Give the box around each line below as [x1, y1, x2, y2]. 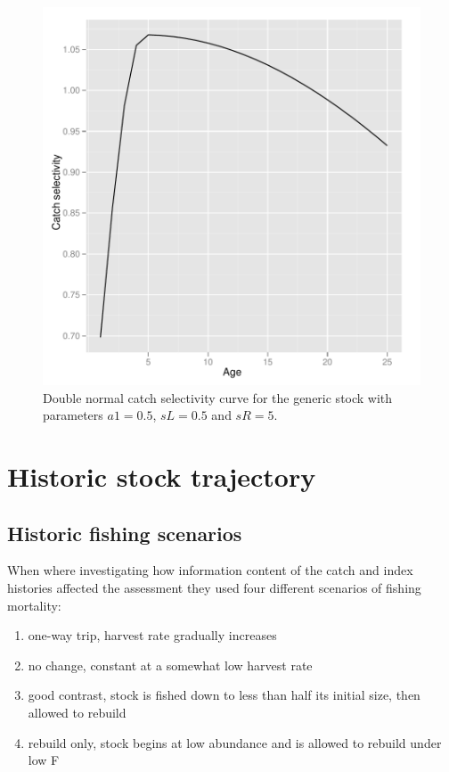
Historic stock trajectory [7, 457, 316, 494]
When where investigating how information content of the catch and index [7, 561, 413, 579]
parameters [43, 406, 103, 424]
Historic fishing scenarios [7, 519, 242, 546]
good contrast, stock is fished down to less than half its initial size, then [28, 686, 420, 704]
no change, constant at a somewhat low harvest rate [28, 655, 313, 674]
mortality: [7, 595, 61, 614]
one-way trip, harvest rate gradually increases [28, 626, 277, 645]
